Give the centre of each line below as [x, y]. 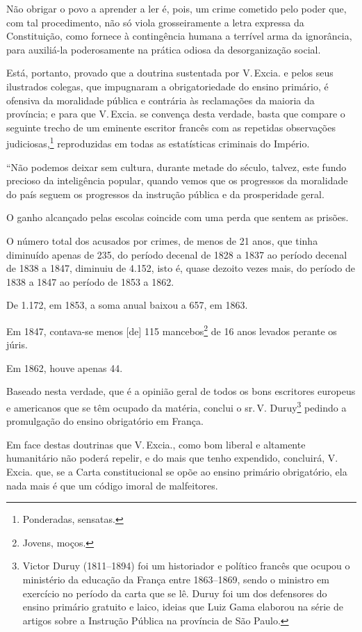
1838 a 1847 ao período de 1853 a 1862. [90, 281]
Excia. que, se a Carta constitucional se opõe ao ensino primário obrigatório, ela [177, 471]
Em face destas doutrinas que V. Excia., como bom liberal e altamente [156, 444]
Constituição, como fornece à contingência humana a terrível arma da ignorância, [179, 36]
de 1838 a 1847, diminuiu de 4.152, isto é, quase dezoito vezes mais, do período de [181, 268]
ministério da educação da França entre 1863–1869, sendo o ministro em [176, 579]
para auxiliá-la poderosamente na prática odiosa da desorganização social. [164, 49]
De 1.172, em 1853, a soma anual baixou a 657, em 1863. [127, 305]
